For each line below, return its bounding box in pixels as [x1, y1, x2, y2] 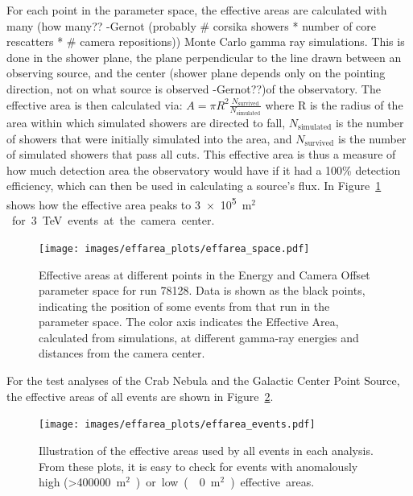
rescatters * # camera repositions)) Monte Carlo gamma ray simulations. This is [6, 33, 405, 50]
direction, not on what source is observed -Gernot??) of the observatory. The [6, 80, 381, 97]
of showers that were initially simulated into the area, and [6, 130, 292, 147]
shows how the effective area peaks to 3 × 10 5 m [6, 194, 252, 213]
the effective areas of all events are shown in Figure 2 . [6, 387, 274, 404]
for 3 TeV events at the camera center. [11, 212, 215, 229]
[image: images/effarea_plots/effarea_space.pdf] [39, 242, 310, 254]
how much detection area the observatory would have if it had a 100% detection [6, 161, 401, 178]
